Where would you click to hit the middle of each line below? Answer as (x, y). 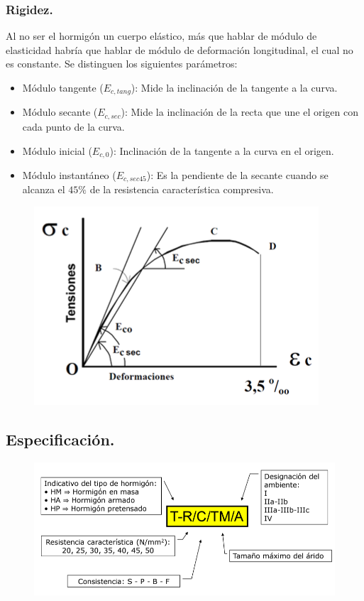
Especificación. (60, 439)
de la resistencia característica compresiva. (182, 189)
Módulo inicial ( (57, 150)
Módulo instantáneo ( (69, 174)
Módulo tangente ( (63, 87)
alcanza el (44, 189)
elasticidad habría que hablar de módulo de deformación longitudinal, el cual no (180, 49)
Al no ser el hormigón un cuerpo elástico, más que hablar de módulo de (161, 36)
